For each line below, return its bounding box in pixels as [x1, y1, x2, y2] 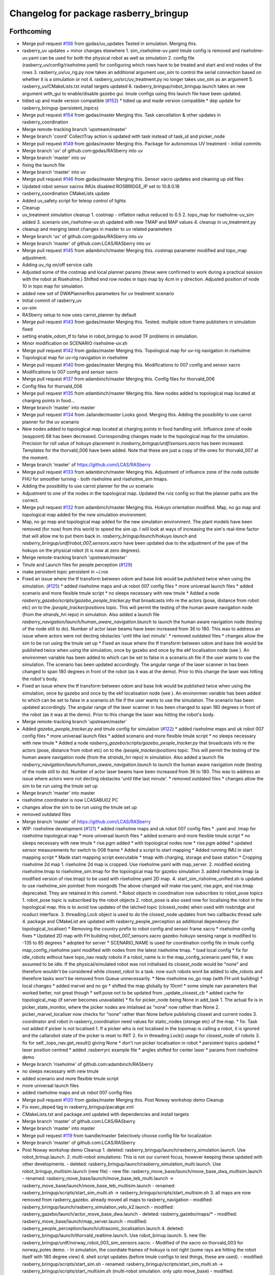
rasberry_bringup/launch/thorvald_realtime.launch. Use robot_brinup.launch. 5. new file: [22, 1232, 207, 1239]
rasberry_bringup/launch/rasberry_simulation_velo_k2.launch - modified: [22, 1204, 174, 1210]
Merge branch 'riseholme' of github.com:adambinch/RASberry [22, 1061, 153, 1067]
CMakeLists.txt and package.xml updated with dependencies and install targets [22, 1111, 189, 1117]
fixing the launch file [22, 162, 65, 168]
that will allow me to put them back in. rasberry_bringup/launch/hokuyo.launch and [22, 533, 197, 539]
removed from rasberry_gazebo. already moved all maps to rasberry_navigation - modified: [22, 1196, 213, 1203]
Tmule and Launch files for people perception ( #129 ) [22, 562, 132, 568]
